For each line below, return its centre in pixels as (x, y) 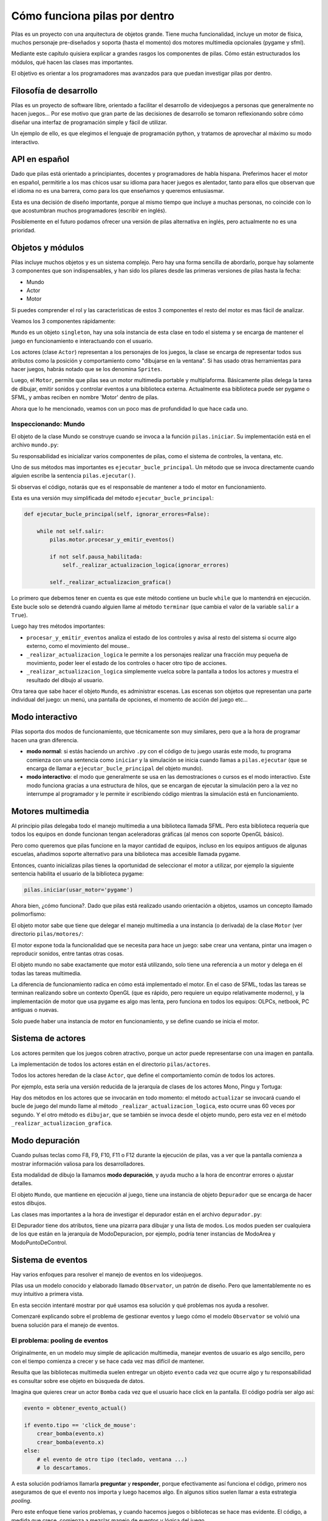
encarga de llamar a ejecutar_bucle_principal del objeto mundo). (115, 768)
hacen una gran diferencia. (45, 740)
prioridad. (23, 230)
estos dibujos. (29, 1203)
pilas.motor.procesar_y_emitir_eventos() (112, 540)
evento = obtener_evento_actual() (75, 1408)
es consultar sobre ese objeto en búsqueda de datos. (78, 1380)
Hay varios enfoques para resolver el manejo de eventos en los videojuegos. (107, 1274)
